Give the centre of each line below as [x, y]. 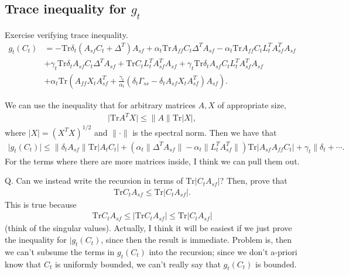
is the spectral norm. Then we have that [205, 132]
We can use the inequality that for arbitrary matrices [100, 104]
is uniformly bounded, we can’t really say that [138, 264]
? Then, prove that [254, 181]
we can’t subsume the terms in [60, 251]
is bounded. [276, 264]
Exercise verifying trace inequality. [66, 35]
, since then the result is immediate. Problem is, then [196, 240]
